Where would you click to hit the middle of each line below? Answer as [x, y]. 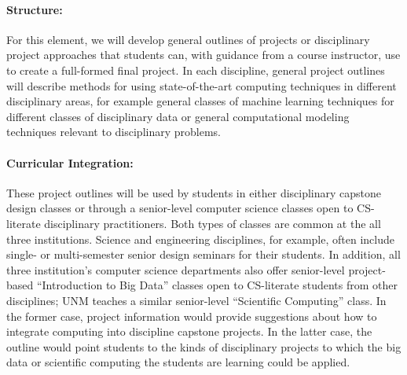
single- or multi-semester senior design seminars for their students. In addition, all [203, 254]
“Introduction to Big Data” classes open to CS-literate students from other [217, 285]
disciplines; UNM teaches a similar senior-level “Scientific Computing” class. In [196, 300]
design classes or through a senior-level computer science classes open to [180, 208]
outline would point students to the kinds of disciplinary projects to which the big [204, 346]
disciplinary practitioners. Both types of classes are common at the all [213, 223]
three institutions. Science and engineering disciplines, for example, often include [200, 239]
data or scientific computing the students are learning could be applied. [178, 362]
